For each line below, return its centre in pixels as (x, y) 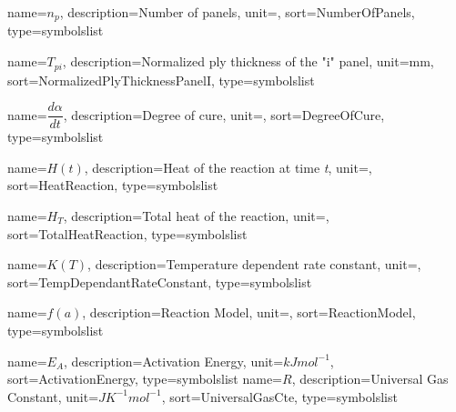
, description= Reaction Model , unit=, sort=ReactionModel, (249, 312)
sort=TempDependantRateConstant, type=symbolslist (160, 281)
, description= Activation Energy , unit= (174, 361)
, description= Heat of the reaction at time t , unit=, (228, 167)
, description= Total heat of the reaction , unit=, (196, 215)
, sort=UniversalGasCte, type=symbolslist (279, 396)
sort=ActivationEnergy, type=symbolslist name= (145, 379)
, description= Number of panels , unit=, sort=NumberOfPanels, (237, 12)
